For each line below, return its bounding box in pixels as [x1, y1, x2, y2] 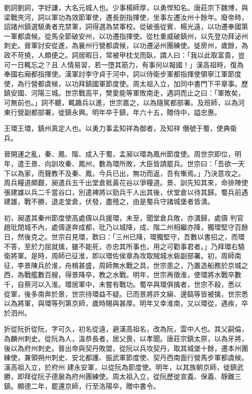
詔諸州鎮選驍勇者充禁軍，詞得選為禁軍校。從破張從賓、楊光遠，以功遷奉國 [4, 21, 241, 32]
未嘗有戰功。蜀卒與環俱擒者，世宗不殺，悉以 [98, 279, 241, 289]
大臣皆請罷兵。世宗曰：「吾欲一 [139, 158, 238, 168]
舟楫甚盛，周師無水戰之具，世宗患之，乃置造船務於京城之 [64, 260, 248, 270]
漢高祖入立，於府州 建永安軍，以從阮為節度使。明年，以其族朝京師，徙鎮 [4, 362, 237, 372]
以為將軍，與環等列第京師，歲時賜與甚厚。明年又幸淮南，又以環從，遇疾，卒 [4, 298, 248, 308]
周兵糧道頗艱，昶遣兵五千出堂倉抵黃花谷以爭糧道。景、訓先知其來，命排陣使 [4, 177, 248, 188]
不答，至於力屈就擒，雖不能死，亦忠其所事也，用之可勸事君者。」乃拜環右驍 [4, 241, 245, 251]
